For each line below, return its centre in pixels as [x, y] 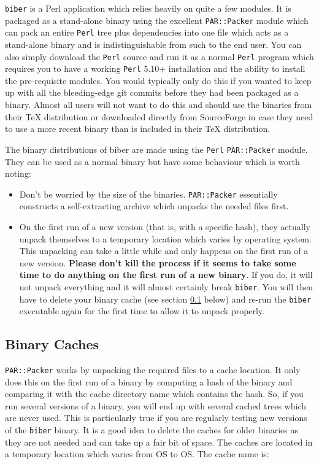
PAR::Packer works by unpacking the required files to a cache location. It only [153, 370]
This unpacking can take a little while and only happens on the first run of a [164, 251]
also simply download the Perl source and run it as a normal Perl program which [159, 56]
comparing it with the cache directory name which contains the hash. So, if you [154, 394]
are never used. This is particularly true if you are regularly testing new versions [156, 418]
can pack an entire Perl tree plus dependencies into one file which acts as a [147, 32]
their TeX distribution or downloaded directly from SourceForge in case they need [159, 116]
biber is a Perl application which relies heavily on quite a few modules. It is [148, 8]
